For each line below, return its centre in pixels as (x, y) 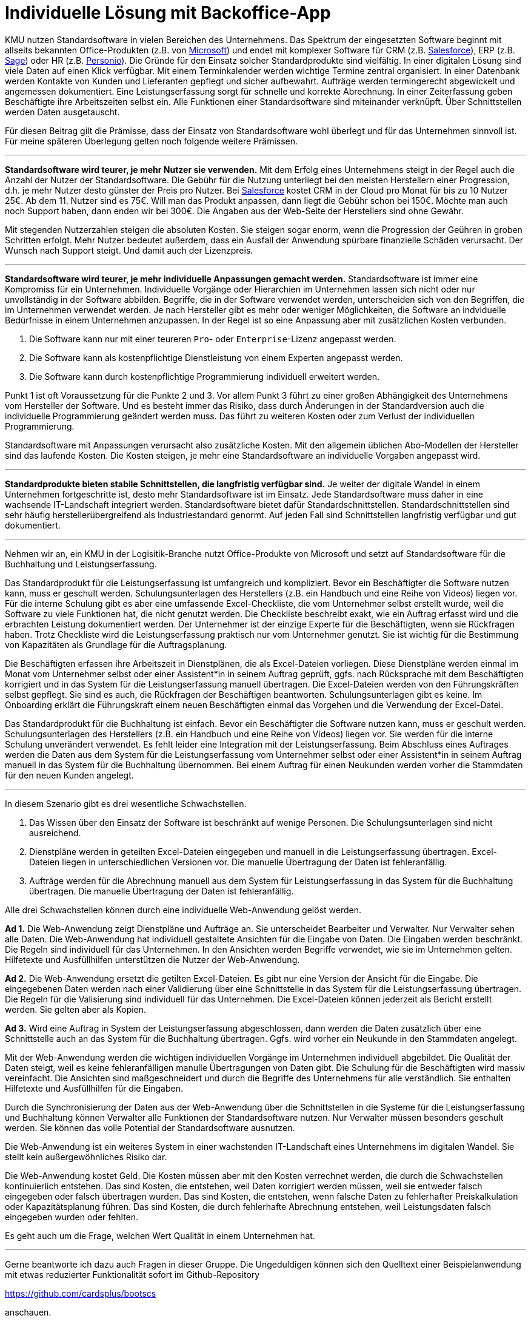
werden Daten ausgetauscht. (62, 112)
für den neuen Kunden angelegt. (69, 775)
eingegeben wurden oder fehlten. (72, 1217)
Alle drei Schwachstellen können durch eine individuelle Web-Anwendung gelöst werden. (183, 910)
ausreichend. (55, 833)
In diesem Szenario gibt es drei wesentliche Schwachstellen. (126, 803)
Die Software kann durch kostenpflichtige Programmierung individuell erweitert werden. (205, 376)
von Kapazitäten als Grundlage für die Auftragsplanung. (116, 644)
